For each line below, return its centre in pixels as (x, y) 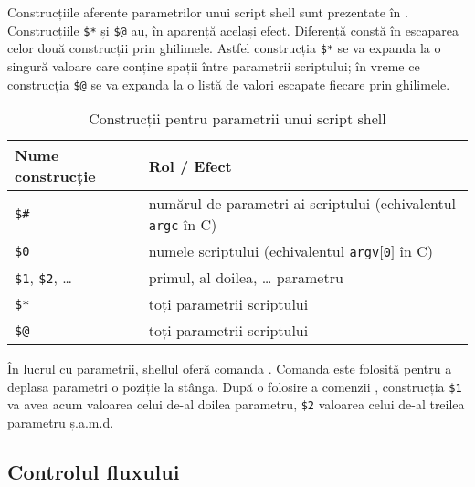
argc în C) (183, 225)
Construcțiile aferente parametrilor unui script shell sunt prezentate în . (208, 12)
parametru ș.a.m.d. (61, 423)
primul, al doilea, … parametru (246, 278)
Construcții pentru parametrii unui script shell (237, 119)
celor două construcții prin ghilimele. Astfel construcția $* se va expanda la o (224, 48)
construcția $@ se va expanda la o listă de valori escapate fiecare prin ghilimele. (229, 84)
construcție (55, 176)
